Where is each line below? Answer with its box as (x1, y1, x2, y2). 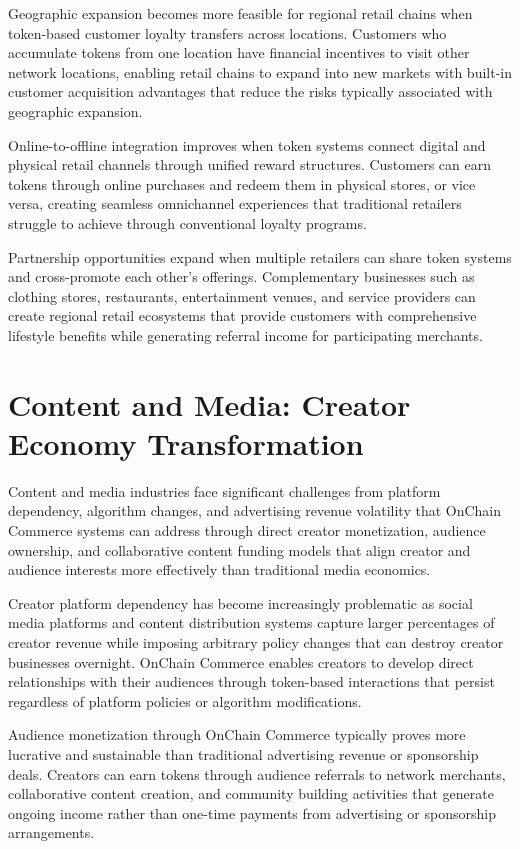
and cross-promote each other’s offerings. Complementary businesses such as (8, 266, 475, 287)
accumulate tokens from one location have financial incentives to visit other (8, 42, 470, 63)
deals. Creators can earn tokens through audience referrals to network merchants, (8, 763, 506, 784)
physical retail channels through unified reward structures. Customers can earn (8, 154, 492, 175)
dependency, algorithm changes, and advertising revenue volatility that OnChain (8, 500, 502, 521)
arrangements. (8, 822, 95, 843)
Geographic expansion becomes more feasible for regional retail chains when (8, 3, 473, 23)
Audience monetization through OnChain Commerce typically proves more (8, 724, 466, 745)
